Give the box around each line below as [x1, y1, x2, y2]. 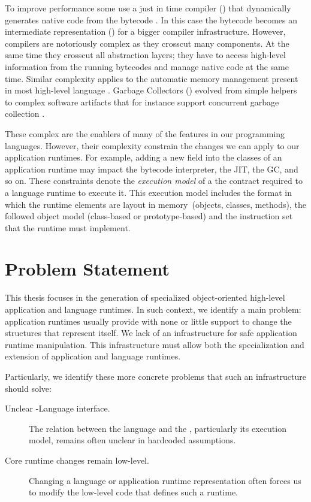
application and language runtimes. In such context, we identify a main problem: [5, 303, 301, 315]
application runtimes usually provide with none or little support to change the [5, 314, 292, 327]
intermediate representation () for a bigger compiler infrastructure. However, [5, 25, 286, 38]
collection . [5, 107, 45, 120]
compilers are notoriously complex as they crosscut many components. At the [5, 37, 289, 49]
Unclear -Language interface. [5, 402, 110, 415]
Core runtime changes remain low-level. [5, 453, 149, 466]
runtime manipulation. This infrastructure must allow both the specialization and [5, 338, 304, 350]
